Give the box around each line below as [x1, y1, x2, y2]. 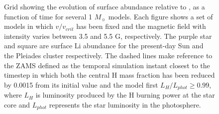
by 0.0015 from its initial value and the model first [4, 79, 158, 90]
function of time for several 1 [4, 11, 93, 21]
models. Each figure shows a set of [108, 11, 213, 21]
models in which [4, 21, 53, 31]
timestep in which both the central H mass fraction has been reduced [4, 70, 215, 80]
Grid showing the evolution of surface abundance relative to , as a [4, 1, 205, 11]
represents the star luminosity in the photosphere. [49, 99, 201, 110]
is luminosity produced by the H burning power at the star [35, 90, 215, 100]
